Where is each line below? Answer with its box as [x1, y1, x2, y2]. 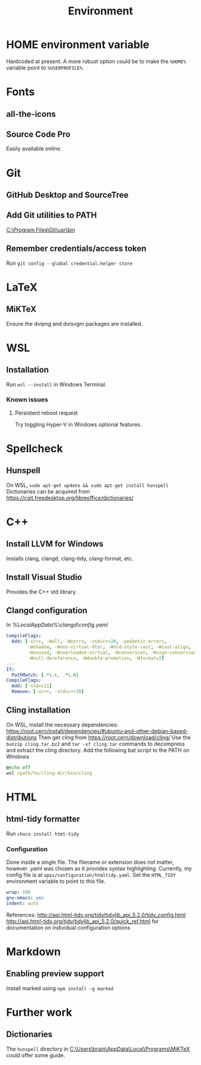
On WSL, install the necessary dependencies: [6, 721, 118, 728]
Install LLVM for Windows [6, 539, 103, 549]
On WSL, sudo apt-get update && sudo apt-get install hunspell [6, 481, 169, 489]
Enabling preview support [6, 969, 105, 979]
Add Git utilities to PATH [6, 210, 97, 220]
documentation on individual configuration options [6, 924, 130, 931]
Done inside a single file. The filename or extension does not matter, [6, 858, 175, 866]
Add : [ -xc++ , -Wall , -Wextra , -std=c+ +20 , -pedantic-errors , [11, 639, 167, 645]
